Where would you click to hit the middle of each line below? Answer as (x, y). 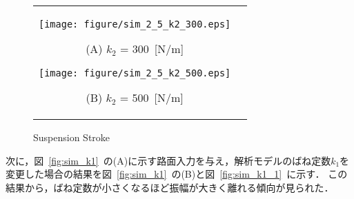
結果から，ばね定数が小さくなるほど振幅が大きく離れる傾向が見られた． (170, 187)
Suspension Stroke (72, 137)
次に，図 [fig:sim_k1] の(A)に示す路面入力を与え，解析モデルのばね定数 (168, 160)
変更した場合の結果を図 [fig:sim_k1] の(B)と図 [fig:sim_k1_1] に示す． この (177, 174)
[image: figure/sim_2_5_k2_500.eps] (135, 73)
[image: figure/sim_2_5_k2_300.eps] (135, 24)
